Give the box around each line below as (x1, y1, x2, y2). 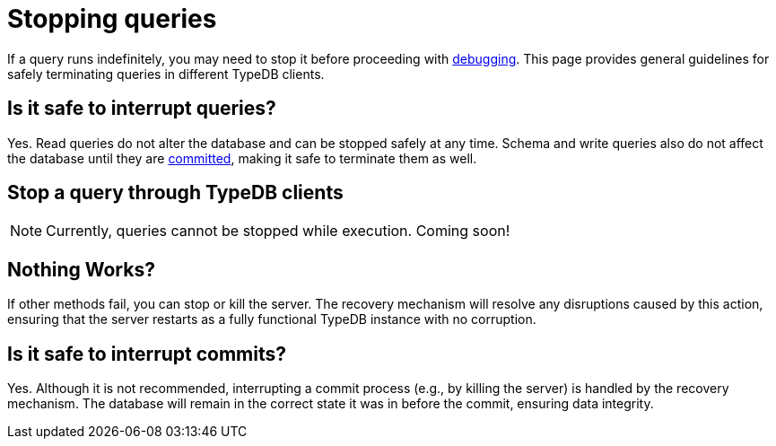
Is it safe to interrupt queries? (7, 97, 276, 120)
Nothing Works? (7, 258, 155, 281)
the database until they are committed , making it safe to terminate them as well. (7, 150, 477, 166)
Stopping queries (7, 4, 217, 34)
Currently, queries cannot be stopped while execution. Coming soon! (46, 222, 510, 240)
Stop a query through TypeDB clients (7, 181, 344, 205)
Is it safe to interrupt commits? (7, 342, 286, 365)
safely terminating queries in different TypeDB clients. (7, 66, 325, 82)
